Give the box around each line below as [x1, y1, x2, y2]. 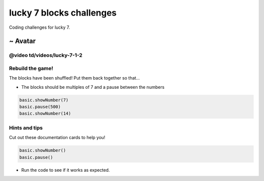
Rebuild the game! [9, 65, 53, 72]
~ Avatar [9, 37, 36, 45]
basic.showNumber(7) [19, 97, 68, 102]
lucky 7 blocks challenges [9, 7, 117, 18]
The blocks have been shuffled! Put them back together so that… [9, 75, 140, 81]
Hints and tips [9, 124, 43, 131]
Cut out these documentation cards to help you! [9, 135, 106, 141]
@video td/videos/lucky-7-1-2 [9, 52, 83, 59]
